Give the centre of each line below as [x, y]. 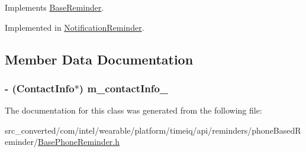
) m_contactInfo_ [124, 88]
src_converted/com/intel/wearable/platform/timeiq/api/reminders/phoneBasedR [153, 130]
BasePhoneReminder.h [79, 142]
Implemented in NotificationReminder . [75, 27]
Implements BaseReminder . [54, 7]
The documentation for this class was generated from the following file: [133, 110]
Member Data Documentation [99, 59]
